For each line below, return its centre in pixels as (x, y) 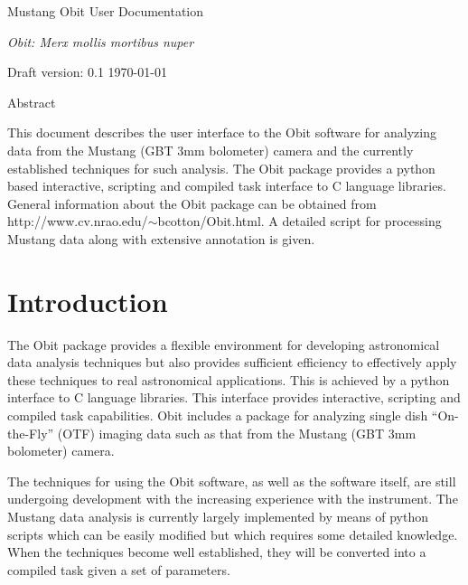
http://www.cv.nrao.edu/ (78, 221)
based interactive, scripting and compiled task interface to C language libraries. (227, 186)
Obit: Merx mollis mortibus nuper (101, 41)
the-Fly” (31, 433)
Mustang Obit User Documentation (106, 11)
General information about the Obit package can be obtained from (192, 203)
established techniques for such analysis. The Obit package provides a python (221, 168)
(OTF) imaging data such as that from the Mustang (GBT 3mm (237, 433)
